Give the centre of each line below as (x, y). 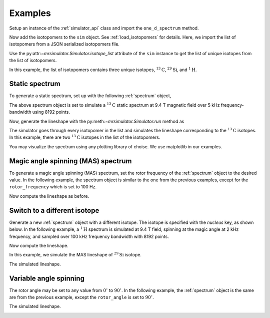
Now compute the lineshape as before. (49, 196)
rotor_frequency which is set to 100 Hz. (53, 187)
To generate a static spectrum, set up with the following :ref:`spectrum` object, (90, 96)
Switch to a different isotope (54, 210)
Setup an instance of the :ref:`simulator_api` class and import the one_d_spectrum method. (104, 28)
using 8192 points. (51, 112)
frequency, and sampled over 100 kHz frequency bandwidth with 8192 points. (89, 236)
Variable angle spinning (47, 278)
